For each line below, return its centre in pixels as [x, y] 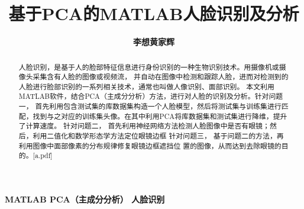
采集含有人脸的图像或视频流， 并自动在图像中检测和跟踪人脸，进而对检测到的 [161, 77]
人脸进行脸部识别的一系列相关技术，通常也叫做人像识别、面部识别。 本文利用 [146, 86]
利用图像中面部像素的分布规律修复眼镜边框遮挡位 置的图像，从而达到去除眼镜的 [150, 145]
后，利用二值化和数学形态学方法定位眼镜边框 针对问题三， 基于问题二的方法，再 [151, 136]
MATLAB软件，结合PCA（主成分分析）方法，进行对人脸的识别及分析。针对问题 [151, 96]
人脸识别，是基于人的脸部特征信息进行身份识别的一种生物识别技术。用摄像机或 [149, 67]
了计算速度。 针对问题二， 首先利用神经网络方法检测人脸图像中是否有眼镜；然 [148, 126]
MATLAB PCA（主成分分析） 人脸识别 [85, 199]
